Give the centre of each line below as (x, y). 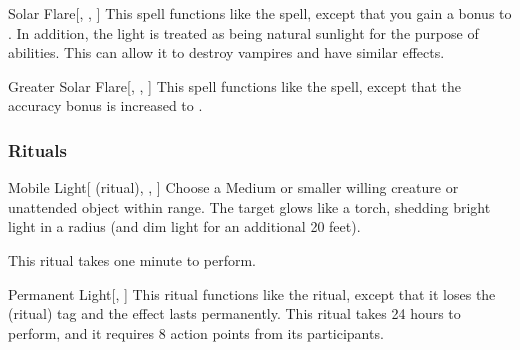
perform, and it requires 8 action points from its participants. (196, 332)
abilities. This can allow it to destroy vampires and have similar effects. (226, 52)
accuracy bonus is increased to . (105, 105)
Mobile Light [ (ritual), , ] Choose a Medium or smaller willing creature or (233, 187)
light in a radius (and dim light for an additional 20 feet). (184, 226)
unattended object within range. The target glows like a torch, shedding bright (249, 206)
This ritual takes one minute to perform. (132, 259)
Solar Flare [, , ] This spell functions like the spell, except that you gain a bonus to (260, 13)
